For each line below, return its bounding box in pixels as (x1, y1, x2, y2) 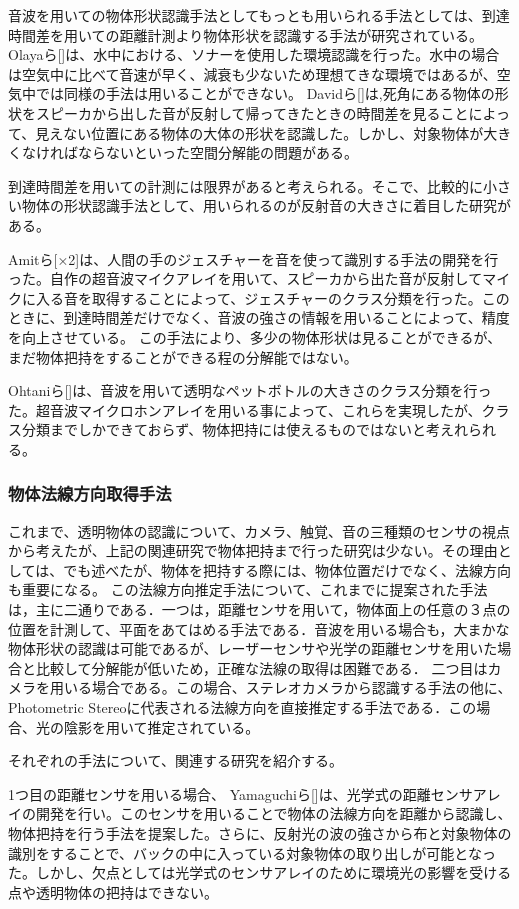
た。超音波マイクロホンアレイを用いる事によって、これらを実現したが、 (8, 399, 482, 420)
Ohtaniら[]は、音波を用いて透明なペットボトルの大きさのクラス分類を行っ (8, 380, 492, 401)
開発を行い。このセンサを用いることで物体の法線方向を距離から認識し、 (35, 803, 512, 824)
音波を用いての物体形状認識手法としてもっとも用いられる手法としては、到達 (8, 5, 510, 25)
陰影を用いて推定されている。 (63, 716, 260, 737)
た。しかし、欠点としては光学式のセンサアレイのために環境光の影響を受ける (8, 862, 512, 883)
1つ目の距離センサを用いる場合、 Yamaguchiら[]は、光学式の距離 (8, 783, 431, 804)
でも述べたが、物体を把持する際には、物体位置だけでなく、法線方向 (63, 559, 512, 580)
